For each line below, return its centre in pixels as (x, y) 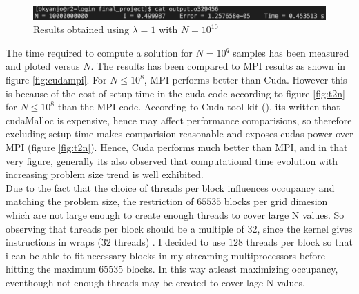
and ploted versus (43, 66)
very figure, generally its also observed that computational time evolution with (172, 160)
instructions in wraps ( (54, 242)
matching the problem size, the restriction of (100, 201)
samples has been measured (291, 52)
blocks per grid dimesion (276, 201)
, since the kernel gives (305, 228)
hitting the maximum (51, 269)
